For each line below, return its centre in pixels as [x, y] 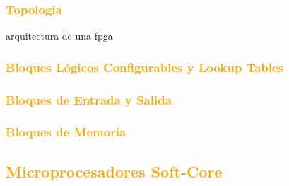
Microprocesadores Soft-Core [114, 171]
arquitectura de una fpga [59, 36]
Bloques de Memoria [66, 132]
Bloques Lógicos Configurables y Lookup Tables [145, 67]
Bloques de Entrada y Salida [89, 99]
